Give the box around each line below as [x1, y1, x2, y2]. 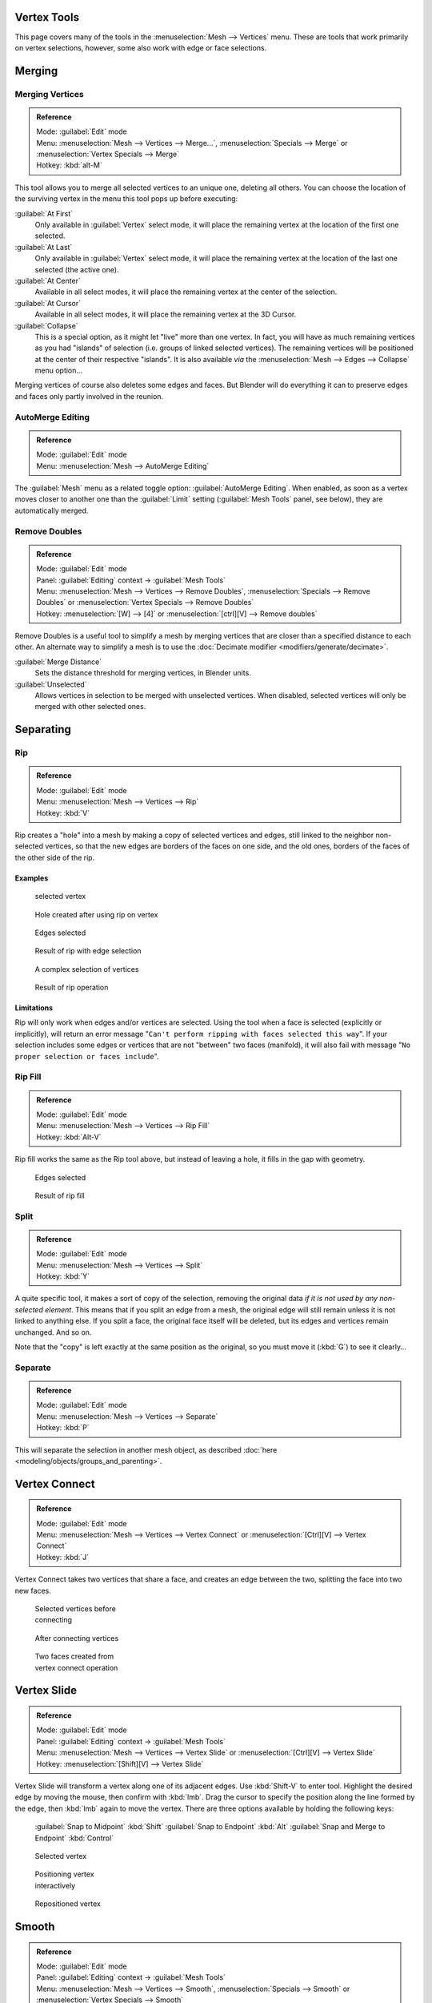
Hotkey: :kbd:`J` [36, 1552, 90, 1562]
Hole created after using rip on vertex [34, 909, 158, 919]
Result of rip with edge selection [34, 946, 142, 956]
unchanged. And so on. [14, 1327, 92, 1337]
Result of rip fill [34, 1191, 85, 1200]
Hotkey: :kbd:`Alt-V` [36, 1132, 102, 1142]
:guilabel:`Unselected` [14, 679, 87, 689]
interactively [34, 1880, 76, 1890]
